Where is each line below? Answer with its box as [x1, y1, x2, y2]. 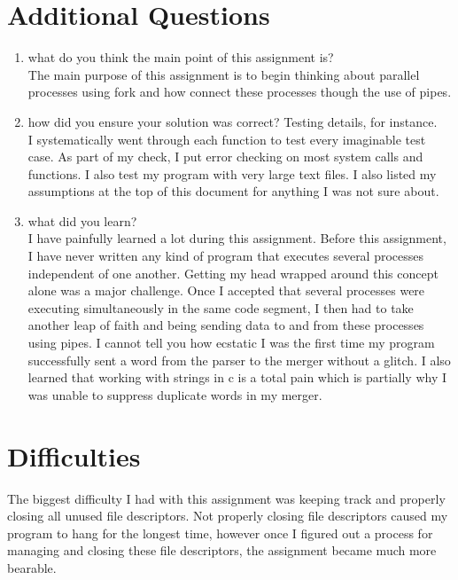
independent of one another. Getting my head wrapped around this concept [27, 263, 439, 282]
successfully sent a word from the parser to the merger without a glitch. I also [27, 350, 451, 369]
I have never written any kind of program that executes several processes [27, 247, 424, 265]
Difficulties [7, 437, 141, 474]
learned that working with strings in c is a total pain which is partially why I [27, 368, 447, 387]
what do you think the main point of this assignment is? [27, 48, 334, 67]
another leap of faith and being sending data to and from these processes [27, 316, 424, 334]
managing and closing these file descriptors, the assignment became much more [7, 541, 437, 560]
